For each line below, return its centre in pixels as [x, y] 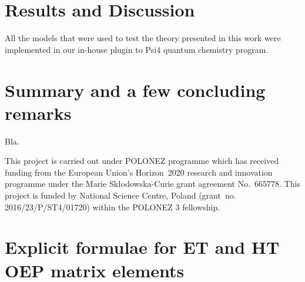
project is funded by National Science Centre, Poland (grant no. [120, 195]
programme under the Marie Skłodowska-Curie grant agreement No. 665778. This [152, 184]
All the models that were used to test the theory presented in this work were [143, 38]
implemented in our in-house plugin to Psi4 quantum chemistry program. [137, 49]
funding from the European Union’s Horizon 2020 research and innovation [139, 172]
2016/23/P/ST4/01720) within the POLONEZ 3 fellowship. [113, 207]
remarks [38, 113]
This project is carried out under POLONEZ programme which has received [142, 161]
